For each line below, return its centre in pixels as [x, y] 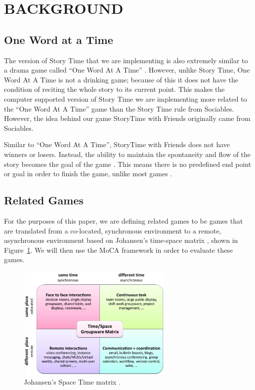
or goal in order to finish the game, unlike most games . [88, 174]
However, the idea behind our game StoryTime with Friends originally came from [127, 118]
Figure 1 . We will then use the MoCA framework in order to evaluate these [118, 250]
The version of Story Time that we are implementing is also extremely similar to [126, 60]
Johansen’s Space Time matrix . [72, 381]
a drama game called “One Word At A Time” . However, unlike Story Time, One [127, 70]
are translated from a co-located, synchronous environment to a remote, [113, 230]
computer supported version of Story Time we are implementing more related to [126, 98]
